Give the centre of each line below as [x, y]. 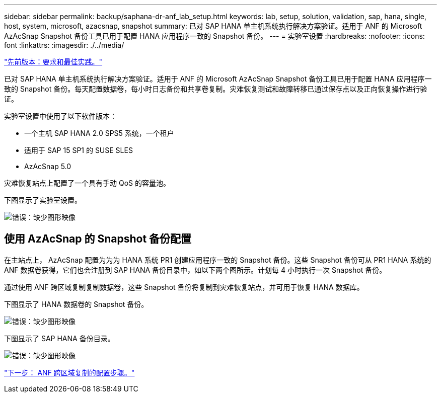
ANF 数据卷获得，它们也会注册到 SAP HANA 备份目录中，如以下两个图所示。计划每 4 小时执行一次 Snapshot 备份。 [195, 270]
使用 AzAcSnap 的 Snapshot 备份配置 [98, 239]
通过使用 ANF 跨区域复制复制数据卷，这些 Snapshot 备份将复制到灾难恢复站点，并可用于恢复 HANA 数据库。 [184, 287]
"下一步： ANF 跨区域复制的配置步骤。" [69, 372]
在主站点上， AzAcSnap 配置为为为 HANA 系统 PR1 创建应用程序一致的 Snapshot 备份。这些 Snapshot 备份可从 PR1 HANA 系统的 [218, 260]
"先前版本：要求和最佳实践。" [53, 62]
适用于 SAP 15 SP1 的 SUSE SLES [79, 150]
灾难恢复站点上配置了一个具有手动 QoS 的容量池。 [87, 183]
